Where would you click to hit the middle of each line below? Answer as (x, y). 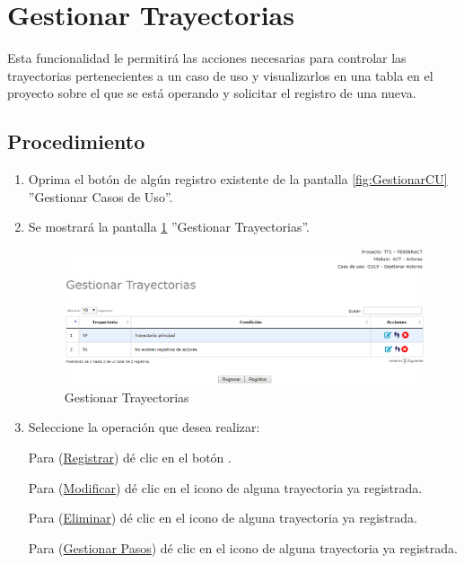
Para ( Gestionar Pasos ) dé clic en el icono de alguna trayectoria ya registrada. (243, 547)
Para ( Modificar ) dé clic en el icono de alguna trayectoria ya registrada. (225, 487)
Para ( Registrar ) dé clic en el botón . (130, 457)
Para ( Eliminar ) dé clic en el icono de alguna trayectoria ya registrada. (223, 518)
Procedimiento (76, 141)
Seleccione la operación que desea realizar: (144, 427)
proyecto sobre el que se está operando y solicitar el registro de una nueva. (212, 93)
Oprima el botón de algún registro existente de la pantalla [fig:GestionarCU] (238, 179)
